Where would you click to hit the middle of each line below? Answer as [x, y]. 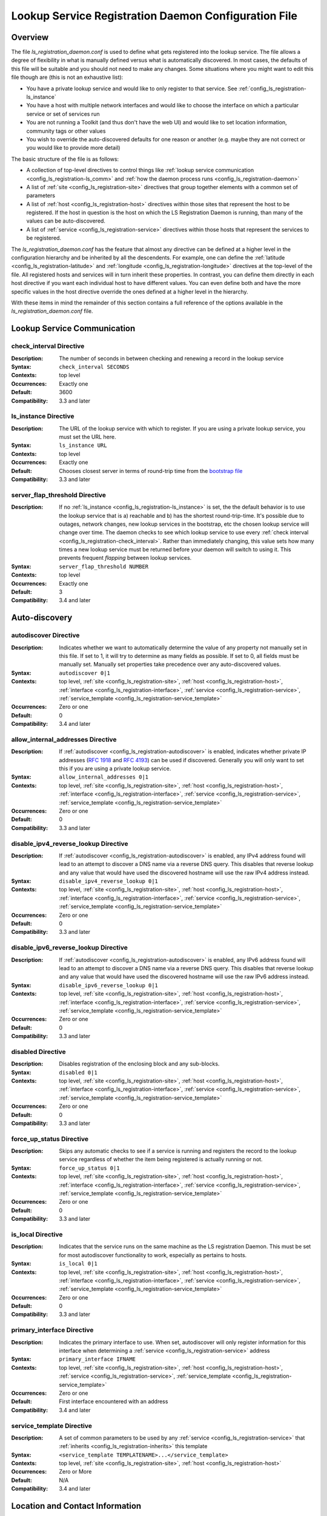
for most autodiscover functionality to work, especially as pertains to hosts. [153, 1255]
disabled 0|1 [78, 1072]
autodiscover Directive [45, 636]
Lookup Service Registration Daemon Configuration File [154, 16]
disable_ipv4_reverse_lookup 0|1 [109, 881]
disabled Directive [38, 1051]
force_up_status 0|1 [90, 1168]
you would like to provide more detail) [73, 148]
